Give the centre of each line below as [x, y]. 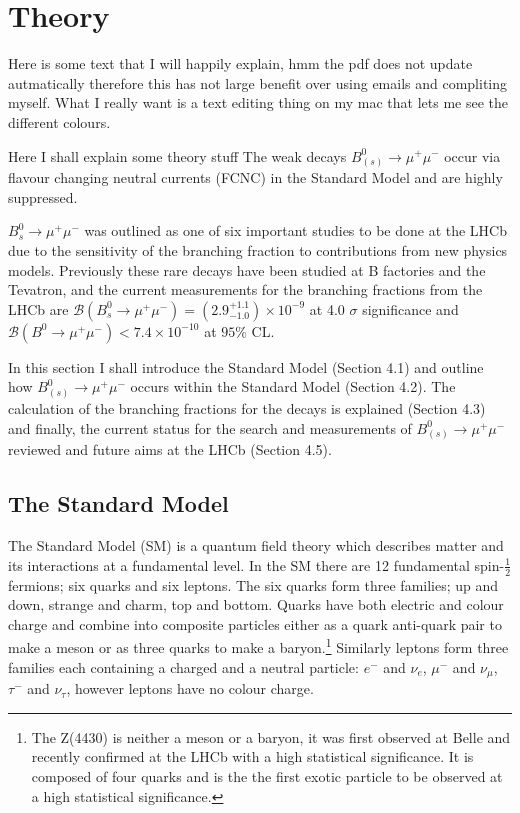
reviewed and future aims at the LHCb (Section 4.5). [170, 449]
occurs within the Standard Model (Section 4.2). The [293, 386]
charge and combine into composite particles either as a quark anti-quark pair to [255, 623]
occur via [472, 155]
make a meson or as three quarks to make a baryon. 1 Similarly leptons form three [258, 646]
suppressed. [43, 196]
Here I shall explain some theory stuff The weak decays [177, 155]
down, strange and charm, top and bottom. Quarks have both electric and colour [256, 604]
